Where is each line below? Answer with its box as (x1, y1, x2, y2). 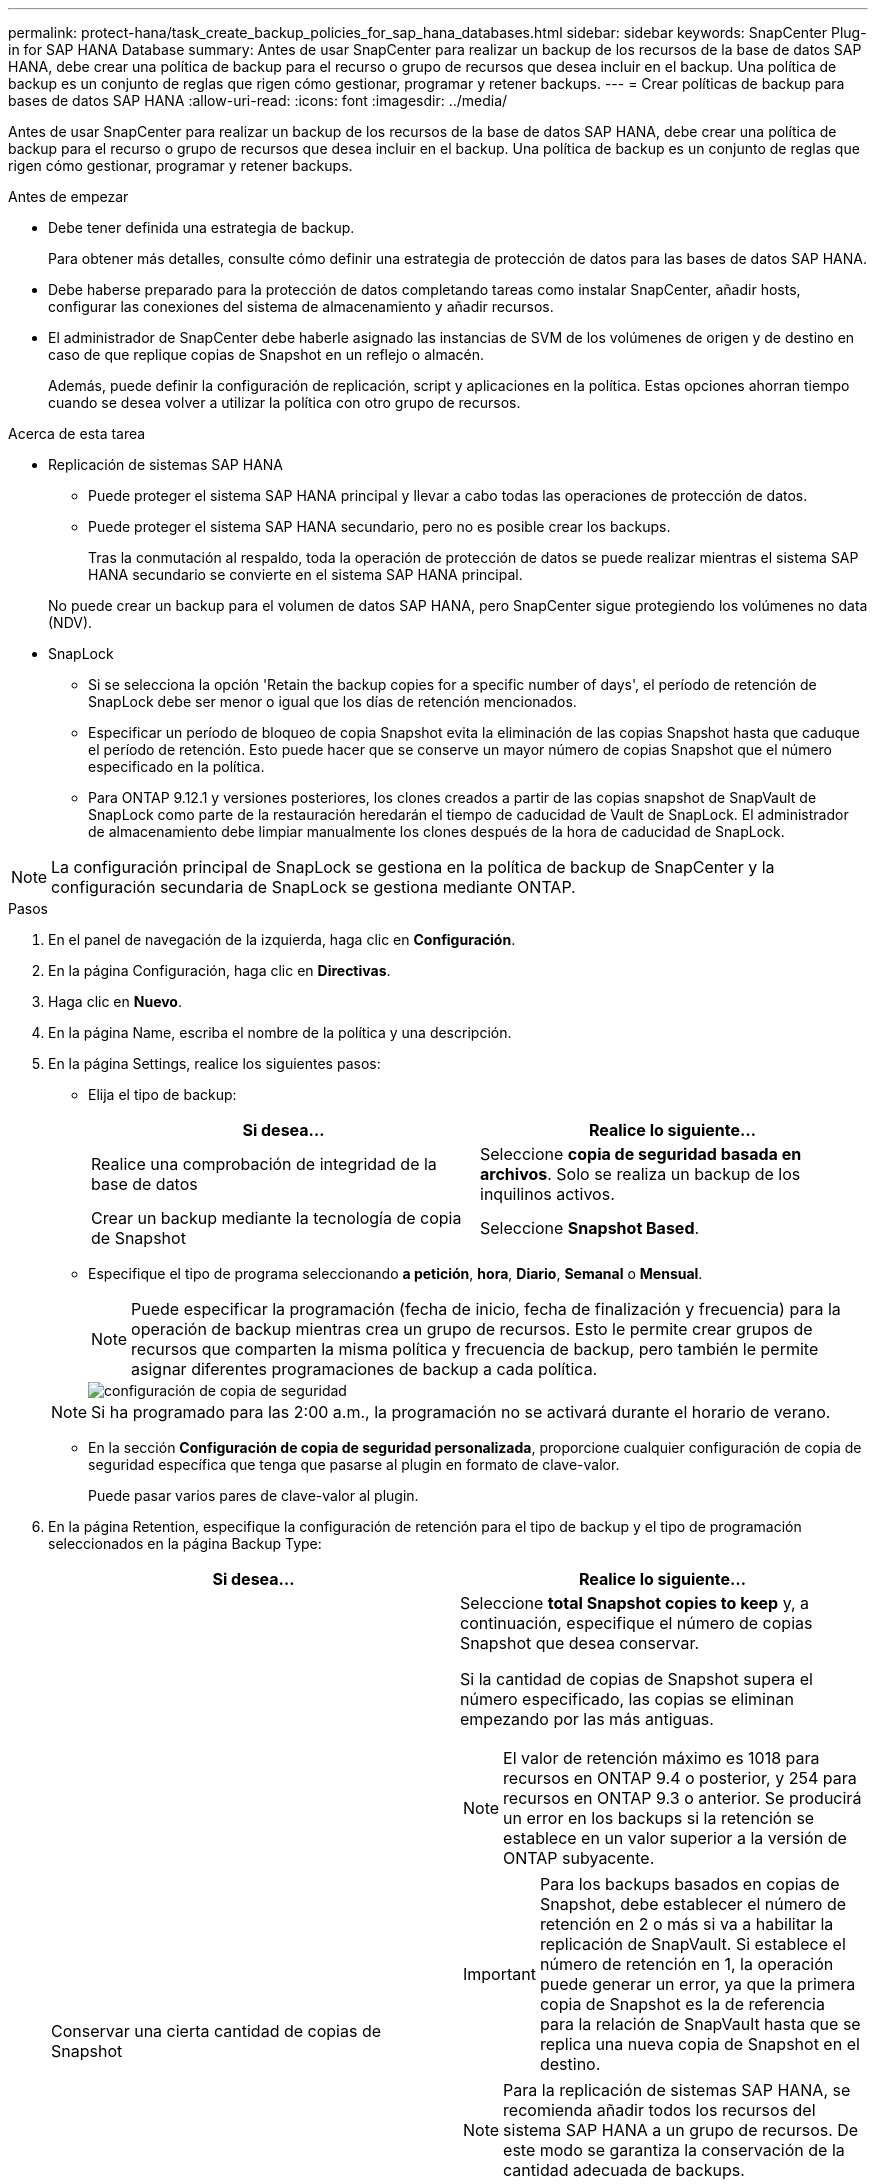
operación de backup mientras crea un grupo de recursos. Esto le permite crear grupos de (131, 1319, 813, 1339)
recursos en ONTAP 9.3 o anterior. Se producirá (503, 1788, 862, 1808)
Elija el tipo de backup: (88, 1086, 237, 1103)
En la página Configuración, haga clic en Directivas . (48, 962, 391, 979)
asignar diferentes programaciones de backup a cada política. (131, 1359, 598, 1379)
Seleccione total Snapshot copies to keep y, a (460, 1593, 810, 1613)
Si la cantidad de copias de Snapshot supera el (460, 1669, 813, 1689)
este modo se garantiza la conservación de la (503, 2140, 845, 2160)
